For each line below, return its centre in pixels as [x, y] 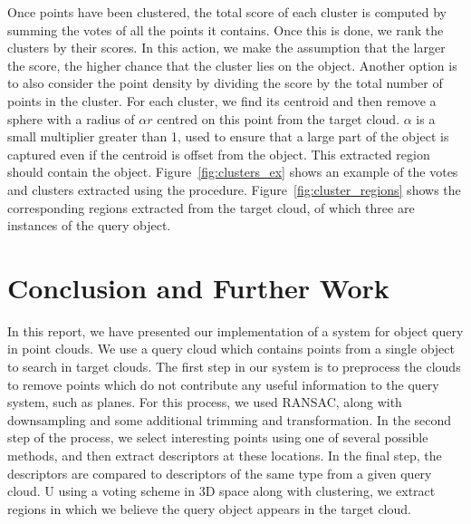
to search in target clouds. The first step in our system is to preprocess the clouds [234, 367]
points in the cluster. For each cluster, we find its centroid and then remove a [222, 100]
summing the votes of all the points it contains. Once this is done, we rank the [226, 29]
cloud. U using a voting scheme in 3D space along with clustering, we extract [221, 491]
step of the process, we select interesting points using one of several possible [218, 437]
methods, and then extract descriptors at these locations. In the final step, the [225, 455]
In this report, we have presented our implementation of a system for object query [235, 330]
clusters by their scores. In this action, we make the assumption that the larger [226, 48]
